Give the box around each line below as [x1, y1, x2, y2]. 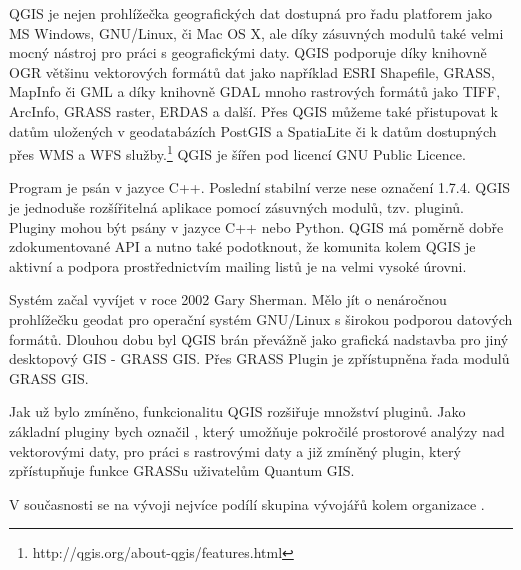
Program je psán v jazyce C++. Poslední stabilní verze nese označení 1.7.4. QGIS [9, 177, 511, 198]
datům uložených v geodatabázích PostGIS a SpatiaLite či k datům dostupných [9, 120, 497, 141]
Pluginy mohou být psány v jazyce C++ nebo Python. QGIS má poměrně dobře [9, 216, 504, 237]
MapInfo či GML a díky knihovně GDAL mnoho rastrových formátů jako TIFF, [9, 81, 501, 102]
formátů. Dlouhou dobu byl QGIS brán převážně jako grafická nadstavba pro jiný [9, 328, 509, 349]
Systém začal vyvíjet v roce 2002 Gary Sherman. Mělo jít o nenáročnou [9, 289, 447, 310]
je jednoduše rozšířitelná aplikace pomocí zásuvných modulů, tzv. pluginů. [9, 197, 464, 217]
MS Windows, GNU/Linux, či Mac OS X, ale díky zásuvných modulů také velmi [9, 22, 504, 43]
